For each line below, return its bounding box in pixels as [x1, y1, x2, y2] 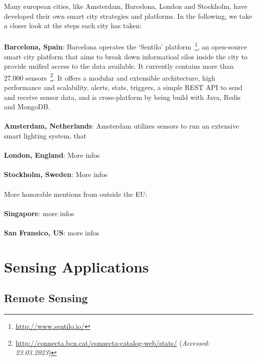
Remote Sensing [4, 290, 88, 306]
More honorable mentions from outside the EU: [4, 188, 147, 199]
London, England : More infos [4, 150, 100, 160]
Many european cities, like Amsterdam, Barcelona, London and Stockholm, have [4, 1, 248, 11]
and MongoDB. [4, 101, 50, 112]
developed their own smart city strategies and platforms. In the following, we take [4, 10, 252, 21]
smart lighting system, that [4, 131, 86, 141]
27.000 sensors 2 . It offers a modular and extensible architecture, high [4, 71, 215, 83]
